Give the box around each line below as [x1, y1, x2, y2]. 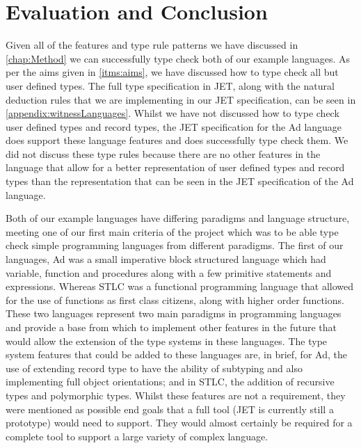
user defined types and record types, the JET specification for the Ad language [6, 119, 342, 134]
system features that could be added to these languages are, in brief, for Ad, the [6, 347, 347, 362]
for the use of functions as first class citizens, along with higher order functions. [6, 292, 344, 307]
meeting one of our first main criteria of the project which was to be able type [6, 224, 339, 239]
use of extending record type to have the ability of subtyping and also [6, 360, 303, 375]
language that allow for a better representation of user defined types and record [6, 160, 345, 175]
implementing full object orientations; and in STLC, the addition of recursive [6, 374, 335, 389]
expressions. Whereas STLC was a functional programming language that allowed [6, 279, 354, 294]
